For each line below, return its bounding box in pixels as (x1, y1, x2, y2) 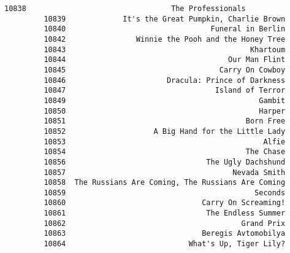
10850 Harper (44, 106, 286, 115)
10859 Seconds (44, 188, 286, 197)
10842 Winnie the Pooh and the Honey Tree (44, 34, 286, 44)
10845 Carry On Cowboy (44, 65, 286, 74)
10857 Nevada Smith (44, 168, 286, 177)
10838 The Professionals (4, 4, 246, 13)
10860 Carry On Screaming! (44, 198, 286, 208)
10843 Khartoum (44, 45, 286, 54)
